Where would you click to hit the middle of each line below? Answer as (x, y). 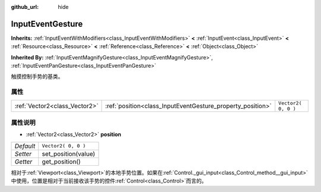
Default (25, 146)
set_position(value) (68, 153)
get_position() (61, 162)
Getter (23, 162)
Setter (23, 153)
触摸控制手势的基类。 (37, 77)
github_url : (25, 7)
